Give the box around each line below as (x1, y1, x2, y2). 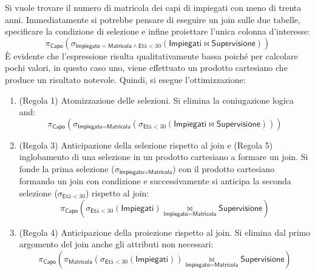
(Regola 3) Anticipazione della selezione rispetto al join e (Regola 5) (19, 138, 273, 151)
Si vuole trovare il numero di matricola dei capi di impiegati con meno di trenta (5, 1, 302, 13)
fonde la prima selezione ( (19, 162, 115, 175)
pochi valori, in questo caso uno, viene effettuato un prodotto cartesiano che (5, 61, 288, 74)
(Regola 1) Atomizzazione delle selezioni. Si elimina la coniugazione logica (19, 93, 294, 106)
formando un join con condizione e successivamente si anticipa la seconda (19, 175, 291, 187)
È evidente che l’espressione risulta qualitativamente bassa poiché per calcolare (5, 49, 298, 62)
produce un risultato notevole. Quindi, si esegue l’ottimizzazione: (5, 73, 246, 85)
